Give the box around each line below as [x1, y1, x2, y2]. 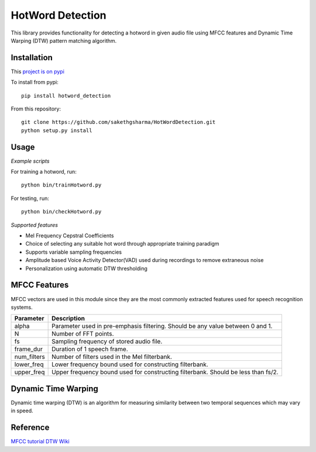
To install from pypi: [11, 79, 59, 86]
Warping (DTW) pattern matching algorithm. [11, 37, 117, 44]
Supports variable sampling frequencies [25, 249, 122, 256]
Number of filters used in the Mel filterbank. [51, 353, 173, 361]
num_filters [14, 353, 45, 361]
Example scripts [11, 157, 50, 164]
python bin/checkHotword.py [21, 208, 102, 215]
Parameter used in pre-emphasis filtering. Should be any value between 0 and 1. [51, 322, 273, 330]
